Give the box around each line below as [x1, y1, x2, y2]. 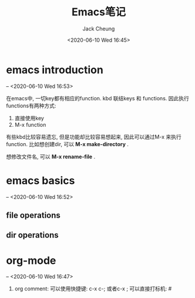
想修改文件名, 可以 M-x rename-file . [6, 153, 96, 160]
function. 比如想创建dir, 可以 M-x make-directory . [6, 140, 129, 147]
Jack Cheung [82, 25, 115, 32]
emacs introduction [6, 63, 104, 76]
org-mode [6, 253, 56, 267]
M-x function [14, 121, 46, 128]
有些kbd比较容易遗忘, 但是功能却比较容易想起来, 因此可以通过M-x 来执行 [6, 133, 182, 140]
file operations [6, 211, 60, 221]
